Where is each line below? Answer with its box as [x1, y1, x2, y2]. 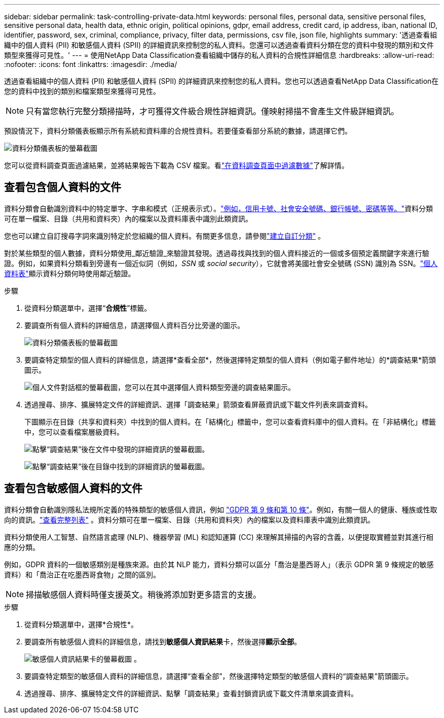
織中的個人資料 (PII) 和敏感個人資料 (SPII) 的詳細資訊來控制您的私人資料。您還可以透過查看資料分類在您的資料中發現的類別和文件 [4, 41, 434, 49]
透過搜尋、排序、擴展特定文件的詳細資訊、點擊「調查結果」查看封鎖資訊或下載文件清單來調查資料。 [24, 689, 358, 698]
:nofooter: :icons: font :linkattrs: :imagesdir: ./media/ [4, 60, 177, 69]
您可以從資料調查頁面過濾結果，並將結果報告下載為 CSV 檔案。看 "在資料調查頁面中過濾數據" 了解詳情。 [4, 161, 349, 170]
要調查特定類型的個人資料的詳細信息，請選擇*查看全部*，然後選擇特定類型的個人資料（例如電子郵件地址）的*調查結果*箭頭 [24, 355, 436, 364]
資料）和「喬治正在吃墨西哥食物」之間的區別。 [4, 570, 160, 579]
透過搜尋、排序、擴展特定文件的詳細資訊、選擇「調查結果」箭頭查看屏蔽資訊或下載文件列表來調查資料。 [24, 400, 372, 409]
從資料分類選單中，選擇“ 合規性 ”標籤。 [24, 303, 152, 312]
